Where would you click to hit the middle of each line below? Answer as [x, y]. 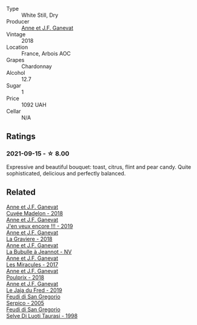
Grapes [15, 60]
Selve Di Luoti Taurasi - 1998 [42, 315]
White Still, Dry [40, 15]
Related [21, 192]
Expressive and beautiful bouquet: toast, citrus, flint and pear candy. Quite [99, 167]
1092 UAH [34, 105]
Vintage [16, 34]
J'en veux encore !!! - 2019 [40, 226]
